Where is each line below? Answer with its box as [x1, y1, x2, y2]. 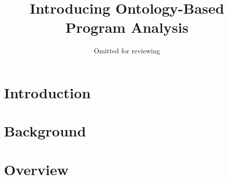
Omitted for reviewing [94, 45, 160, 56]
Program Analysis [65, 17, 189, 37]
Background [4, 121, 86, 141]
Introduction [4, 82, 91, 102]
